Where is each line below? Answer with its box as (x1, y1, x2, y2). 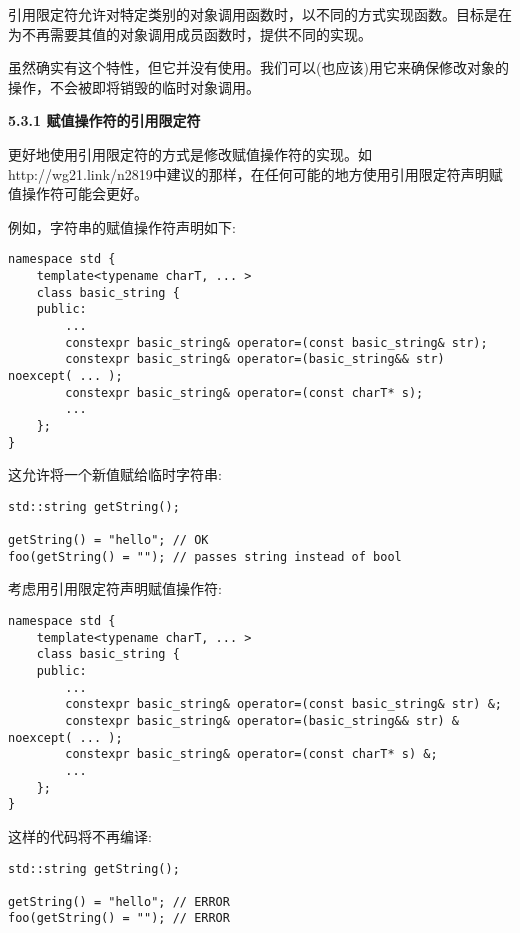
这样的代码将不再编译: (8, 825, 152, 846)
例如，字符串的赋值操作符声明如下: (8, 216, 236, 237)
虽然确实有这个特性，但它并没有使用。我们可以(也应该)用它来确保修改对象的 (8, 57, 509, 78)
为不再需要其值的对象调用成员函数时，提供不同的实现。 (8, 23, 372, 44)
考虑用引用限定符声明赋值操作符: (8, 578, 222, 599)
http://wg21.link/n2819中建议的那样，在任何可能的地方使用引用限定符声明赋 (8, 163, 503, 184)
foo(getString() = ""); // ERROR (8, 911, 230, 926)
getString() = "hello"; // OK (8, 533, 209, 548)
